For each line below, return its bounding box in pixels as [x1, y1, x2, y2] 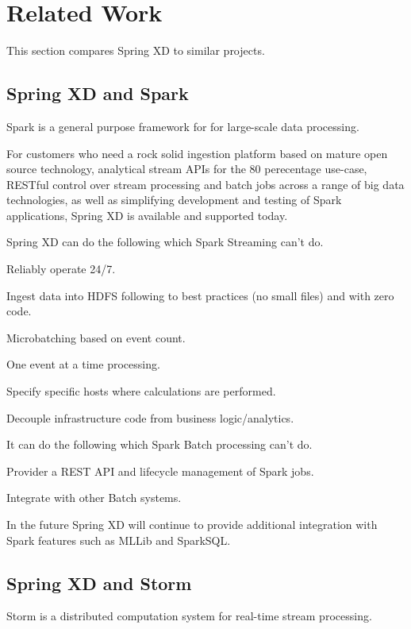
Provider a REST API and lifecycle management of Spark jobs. [6, 462, 314, 479]
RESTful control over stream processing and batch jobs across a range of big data [6, 176, 405, 192]
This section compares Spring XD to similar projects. [6, 42, 265, 59]
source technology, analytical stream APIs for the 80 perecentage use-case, [6, 160, 367, 177]
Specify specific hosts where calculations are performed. [6, 383, 276, 399]
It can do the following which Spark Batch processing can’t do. [6, 436, 313, 453]
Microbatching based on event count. [6, 329, 186, 345]
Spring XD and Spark [6, 81, 189, 106]
